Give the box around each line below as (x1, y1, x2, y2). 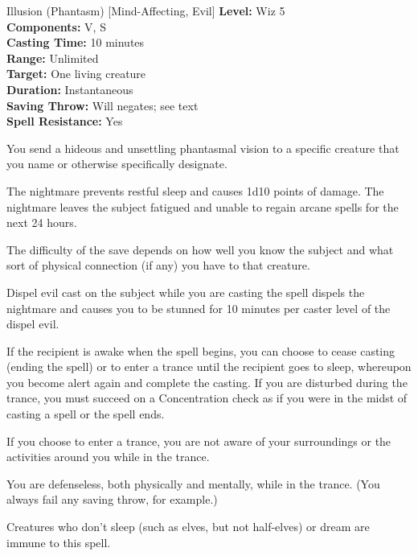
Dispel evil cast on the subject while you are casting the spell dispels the (6, 283, 365, 300)
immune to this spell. (6, 533, 111, 550)
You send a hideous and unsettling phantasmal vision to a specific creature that (6, 139, 400, 156)
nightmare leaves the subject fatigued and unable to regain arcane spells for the (6, 198, 399, 215)
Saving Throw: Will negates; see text (6, 97, 199, 113)
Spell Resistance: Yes (6, 113, 123, 130)
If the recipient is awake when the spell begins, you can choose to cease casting (6, 342, 395, 359)
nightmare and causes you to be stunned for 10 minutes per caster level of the (6, 299, 391, 316)
